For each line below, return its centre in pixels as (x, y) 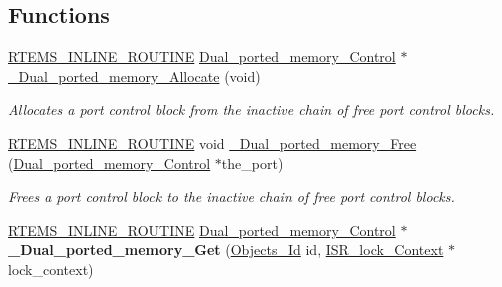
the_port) (252, 162)
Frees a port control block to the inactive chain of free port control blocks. (231, 196)
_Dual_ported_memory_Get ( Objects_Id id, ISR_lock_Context (226, 249)
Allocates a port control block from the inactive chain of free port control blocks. (251, 109)
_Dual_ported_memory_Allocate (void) (134, 75)
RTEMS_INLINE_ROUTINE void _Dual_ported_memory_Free (212, 142)
